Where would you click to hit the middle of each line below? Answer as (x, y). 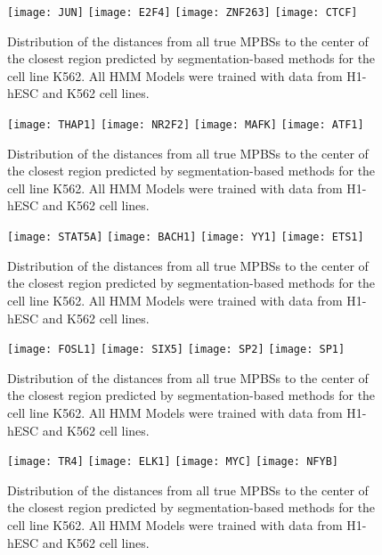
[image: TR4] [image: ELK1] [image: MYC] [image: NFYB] (173, 462)
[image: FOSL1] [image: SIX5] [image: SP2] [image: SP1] (176, 350)
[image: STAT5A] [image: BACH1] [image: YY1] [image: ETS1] (186, 237)
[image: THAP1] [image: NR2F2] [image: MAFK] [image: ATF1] (186, 125)
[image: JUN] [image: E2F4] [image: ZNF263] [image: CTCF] (183, 12)
